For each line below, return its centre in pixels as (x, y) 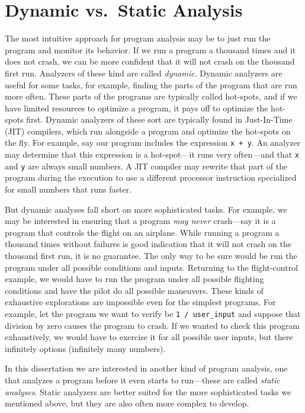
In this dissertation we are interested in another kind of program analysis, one (146, 368)
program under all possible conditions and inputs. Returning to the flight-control (152, 267)
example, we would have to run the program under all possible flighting (134, 279)
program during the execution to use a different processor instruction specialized (151, 177)
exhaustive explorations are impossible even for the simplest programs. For (140, 302)
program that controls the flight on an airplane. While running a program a (142, 232)
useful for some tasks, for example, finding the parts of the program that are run (151, 84)
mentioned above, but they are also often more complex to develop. (127, 403)
